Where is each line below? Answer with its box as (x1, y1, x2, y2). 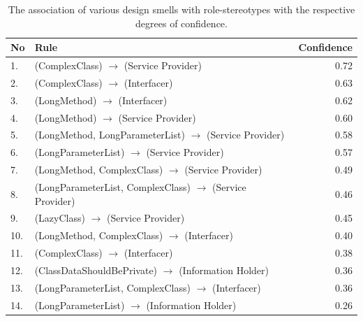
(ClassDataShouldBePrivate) (34, 262, 158, 277)
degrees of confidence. (135, 15, 228, 30)
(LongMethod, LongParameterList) (34, 127, 185, 142)
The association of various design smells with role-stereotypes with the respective (8, 2, 355, 16)
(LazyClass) (34, 211, 85, 225)
